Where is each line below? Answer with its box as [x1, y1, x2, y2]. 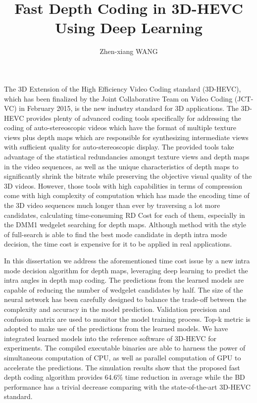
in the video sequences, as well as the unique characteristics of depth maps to [4, 161, 239, 171]
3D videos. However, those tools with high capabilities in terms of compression [4, 180, 243, 191]
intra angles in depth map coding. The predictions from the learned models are [4, 275, 244, 285]
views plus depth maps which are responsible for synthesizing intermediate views [4, 132, 249, 142]
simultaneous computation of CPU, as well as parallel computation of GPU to [4, 352, 241, 362]
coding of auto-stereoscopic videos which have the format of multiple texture [4, 122, 236, 133]
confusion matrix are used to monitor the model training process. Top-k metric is [4, 313, 251, 324]
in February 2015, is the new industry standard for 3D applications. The [19, 103, 239, 113]
